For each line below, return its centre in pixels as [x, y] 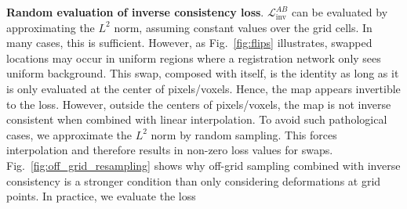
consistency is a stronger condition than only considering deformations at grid [194, 180]
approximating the [51, 27]
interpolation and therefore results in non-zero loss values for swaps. [170, 150]
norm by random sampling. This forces [244, 134]
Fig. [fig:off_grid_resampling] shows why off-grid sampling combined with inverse [203, 165]
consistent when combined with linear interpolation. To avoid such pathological [197, 119]
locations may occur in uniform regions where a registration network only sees [194, 58]
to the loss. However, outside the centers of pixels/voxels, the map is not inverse [199, 104]
